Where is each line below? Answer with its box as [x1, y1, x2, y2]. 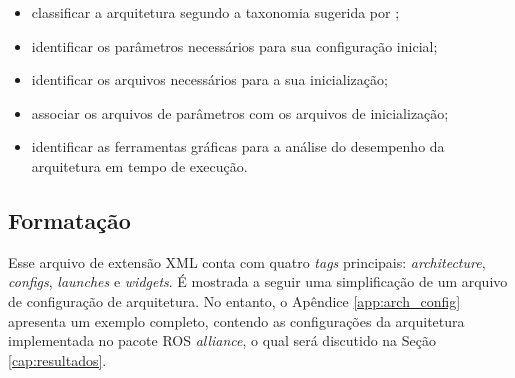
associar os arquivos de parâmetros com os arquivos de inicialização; [31, 102, 449, 123]
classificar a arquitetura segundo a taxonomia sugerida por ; [31, 2, 400, 22]
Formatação [8, 204, 131, 235]
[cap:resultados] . [8, 349, 107, 370]
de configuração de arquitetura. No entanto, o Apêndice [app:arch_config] [8, 290, 461, 311]
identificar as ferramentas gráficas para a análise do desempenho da [31, 136, 445, 157]
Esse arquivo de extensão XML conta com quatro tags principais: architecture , [8, 251, 486, 272]
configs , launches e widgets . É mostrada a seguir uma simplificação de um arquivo [8, 271, 508, 292]
